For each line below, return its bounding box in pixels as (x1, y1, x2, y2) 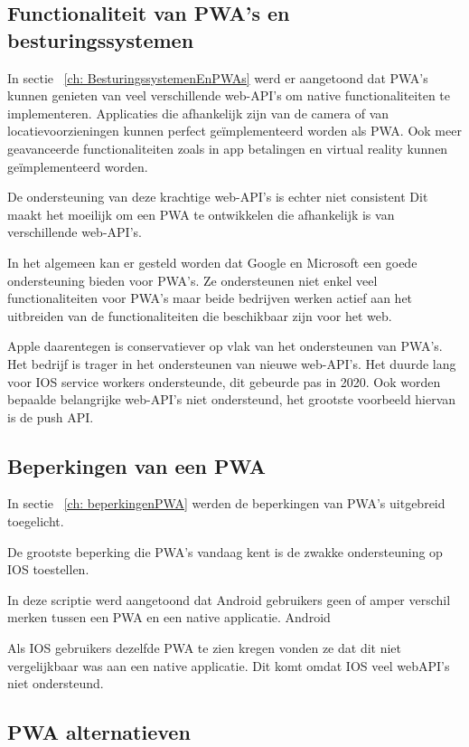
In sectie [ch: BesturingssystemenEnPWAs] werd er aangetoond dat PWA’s (7, 68, 428, 87)
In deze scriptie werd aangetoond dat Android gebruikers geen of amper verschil (7, 590, 451, 609)
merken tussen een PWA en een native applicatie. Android (7, 608, 331, 627)
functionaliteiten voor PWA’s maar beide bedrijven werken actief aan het (7, 288, 413, 307)
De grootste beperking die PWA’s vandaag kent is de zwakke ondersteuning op (7, 542, 443, 561)
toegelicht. (7, 512, 64, 531)
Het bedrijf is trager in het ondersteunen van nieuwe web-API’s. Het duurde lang (7, 354, 456, 373)
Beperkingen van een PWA (7, 451, 267, 479)
